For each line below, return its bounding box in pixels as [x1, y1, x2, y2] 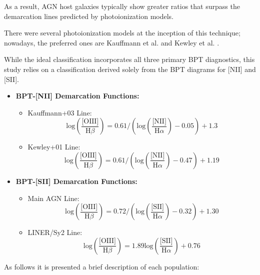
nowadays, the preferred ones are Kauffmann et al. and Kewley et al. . [4, 37, 219, 47]
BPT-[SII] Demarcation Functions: [15, 175, 137, 186]
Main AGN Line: [27, 192, 79, 203]
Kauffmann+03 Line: [27, 107, 92, 117]
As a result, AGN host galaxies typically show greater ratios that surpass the [4, 1, 240, 11]
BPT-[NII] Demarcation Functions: [15, 90, 139, 101]
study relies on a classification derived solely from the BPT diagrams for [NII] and [4, 63, 256, 74]
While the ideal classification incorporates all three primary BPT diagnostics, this [4, 54, 255, 64]
